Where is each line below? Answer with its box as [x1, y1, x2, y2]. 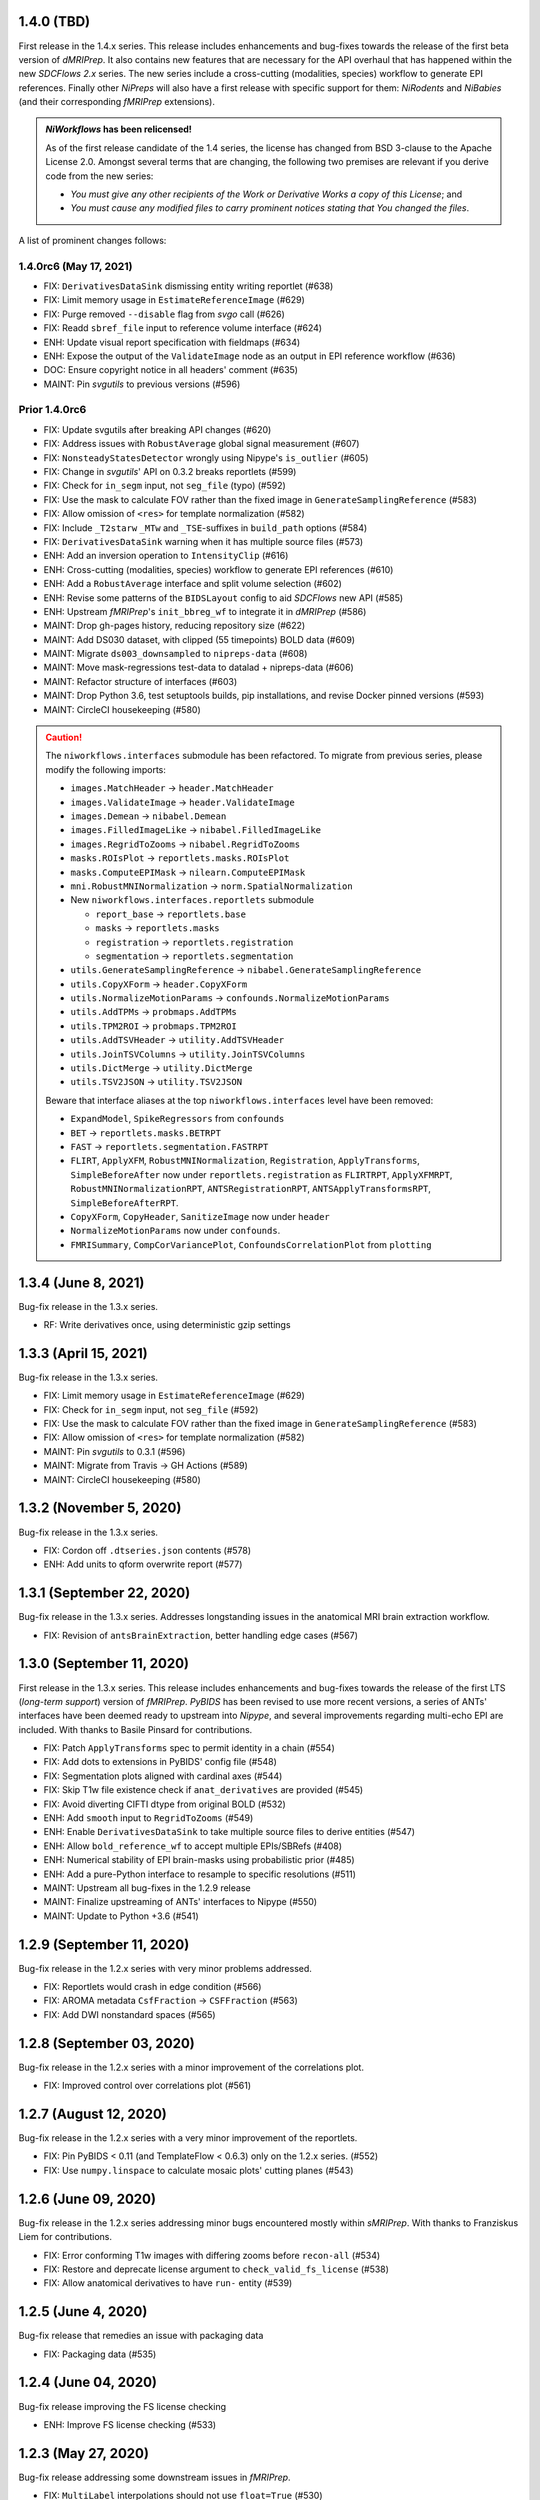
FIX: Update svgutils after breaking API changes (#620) [43, 423, 272, 435]
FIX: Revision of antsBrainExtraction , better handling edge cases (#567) [43, 1629, 359, 1641]
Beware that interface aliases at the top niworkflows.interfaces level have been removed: [45, 1094, 434, 1106]
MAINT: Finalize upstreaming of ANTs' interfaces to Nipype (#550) [43, 1896, 318, 1908]
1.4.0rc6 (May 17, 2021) [18, 259, 133, 273]
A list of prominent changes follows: [18, 234, 167, 246]
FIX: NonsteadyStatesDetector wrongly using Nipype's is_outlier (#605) [43, 451, 369, 464]
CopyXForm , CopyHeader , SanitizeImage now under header [70, 1210, 330, 1222]
